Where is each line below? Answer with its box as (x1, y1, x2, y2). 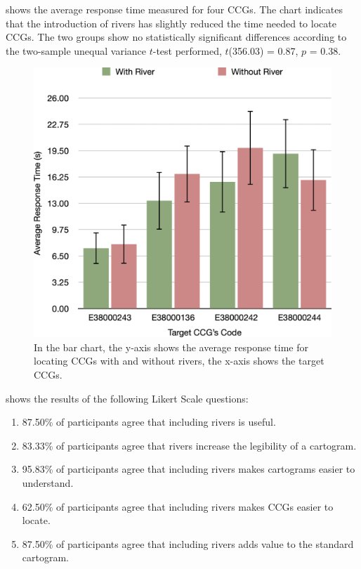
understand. (22, 475, 74, 490)
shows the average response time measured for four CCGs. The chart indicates (6, 2, 343, 16)
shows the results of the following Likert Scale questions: (6, 391, 249, 405)
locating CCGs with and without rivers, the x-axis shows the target (34, 353, 324, 368)
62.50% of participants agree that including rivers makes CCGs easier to (22, 499, 334, 514)
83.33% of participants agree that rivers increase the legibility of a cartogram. (22, 438, 357, 452)
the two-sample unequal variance (6, 43, 146, 58)
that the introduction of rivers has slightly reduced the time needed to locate (6, 15, 336, 30)
